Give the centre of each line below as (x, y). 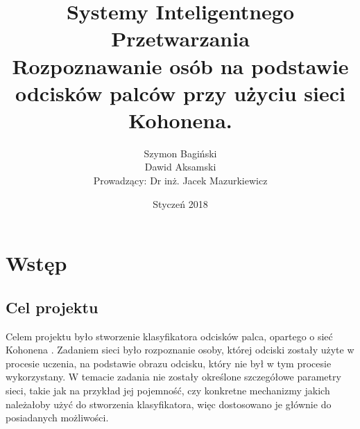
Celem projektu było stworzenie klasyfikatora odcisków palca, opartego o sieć (169, 336)
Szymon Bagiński (180, 153)
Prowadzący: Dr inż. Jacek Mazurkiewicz (180, 181)
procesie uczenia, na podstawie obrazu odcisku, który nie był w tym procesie (169, 363)
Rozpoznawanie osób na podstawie (180, 65)
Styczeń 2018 (180, 203)
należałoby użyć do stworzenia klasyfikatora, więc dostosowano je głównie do (169, 404)
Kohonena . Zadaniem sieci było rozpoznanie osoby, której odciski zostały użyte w (180, 350)
